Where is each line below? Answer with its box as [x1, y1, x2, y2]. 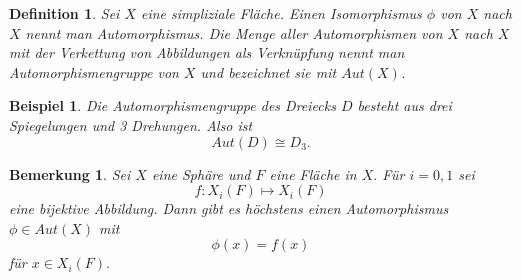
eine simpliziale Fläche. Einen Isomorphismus [141, 3, 422, 23]
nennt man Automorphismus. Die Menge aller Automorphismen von [25, 22, 443, 43]
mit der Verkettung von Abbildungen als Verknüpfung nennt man [9, 42, 405, 63]
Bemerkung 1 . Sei [9, 163, 131, 184]
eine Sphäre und [151, 163, 251, 184]
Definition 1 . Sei [9, 3, 120, 23]
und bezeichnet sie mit [200, 61, 337, 82]
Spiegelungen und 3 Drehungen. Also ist [9, 114, 253, 135]
